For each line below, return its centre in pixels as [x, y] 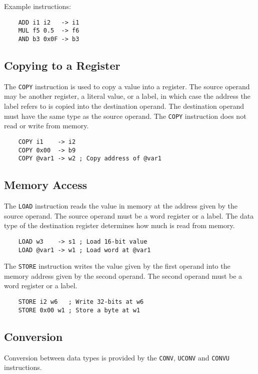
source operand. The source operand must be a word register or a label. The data [129, 215]
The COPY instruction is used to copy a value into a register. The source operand [127, 86]
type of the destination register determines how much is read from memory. [119, 225]
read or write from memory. [46, 126]
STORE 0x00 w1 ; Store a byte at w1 [79, 310]
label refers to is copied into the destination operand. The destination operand [124, 106]
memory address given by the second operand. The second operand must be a [123, 275]
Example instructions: [37, 6]
